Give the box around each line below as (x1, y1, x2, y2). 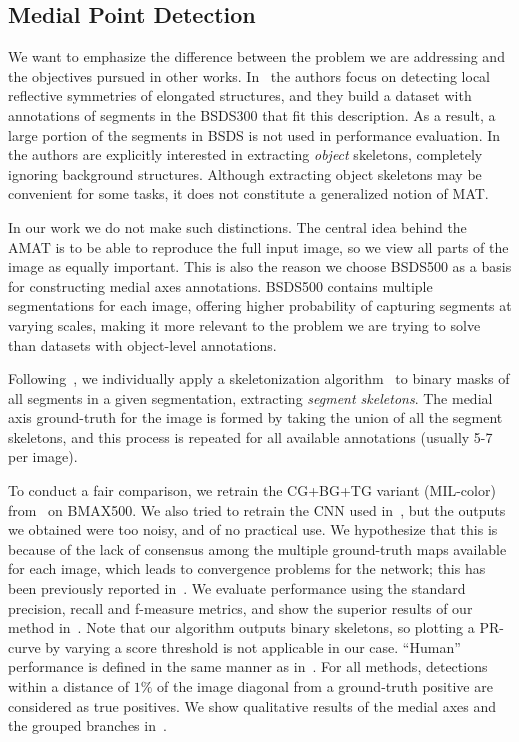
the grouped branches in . (8, 715, 167, 736)
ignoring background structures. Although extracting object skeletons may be (8, 163, 482, 184)
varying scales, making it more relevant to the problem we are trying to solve (8, 314, 481, 335)
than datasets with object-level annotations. (8, 334, 277, 355)
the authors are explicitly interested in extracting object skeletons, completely (8, 144, 483, 165)
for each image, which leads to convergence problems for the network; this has (8, 558, 486, 579)
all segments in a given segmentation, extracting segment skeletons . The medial (8, 387, 493, 408)
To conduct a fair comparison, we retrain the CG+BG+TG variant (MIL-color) (8, 480, 496, 501)
